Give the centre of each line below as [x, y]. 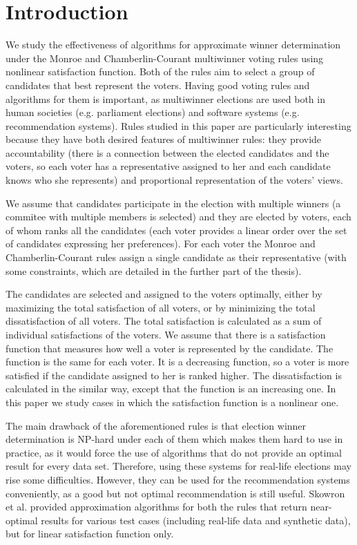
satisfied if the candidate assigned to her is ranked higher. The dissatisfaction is [174, 375]
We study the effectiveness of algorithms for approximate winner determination [173, 45]
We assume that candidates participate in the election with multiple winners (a [173, 203]
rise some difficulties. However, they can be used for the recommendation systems [178, 479]
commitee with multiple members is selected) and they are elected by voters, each [178, 217]
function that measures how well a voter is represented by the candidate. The [170, 348]
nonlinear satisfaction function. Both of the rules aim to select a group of [160, 71]
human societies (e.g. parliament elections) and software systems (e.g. [153, 112]
